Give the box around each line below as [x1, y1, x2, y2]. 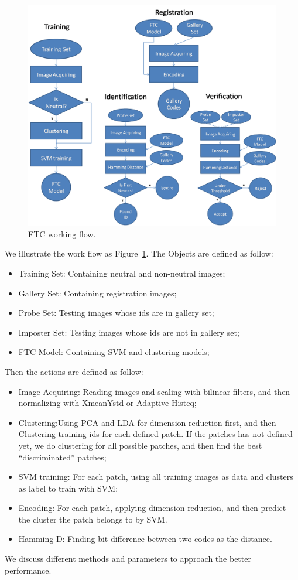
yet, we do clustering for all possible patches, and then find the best [18, 439, 262, 451]
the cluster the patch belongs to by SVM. [18, 513, 167, 525]
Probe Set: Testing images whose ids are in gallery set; [18, 306, 214, 319]
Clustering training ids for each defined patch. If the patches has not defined [18, 428, 293, 440]
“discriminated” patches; [18, 451, 107, 463]
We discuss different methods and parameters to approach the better [5, 552, 251, 565]
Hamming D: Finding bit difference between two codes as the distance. [18, 533, 272, 545]
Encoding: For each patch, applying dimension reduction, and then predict [18, 501, 286, 514]
